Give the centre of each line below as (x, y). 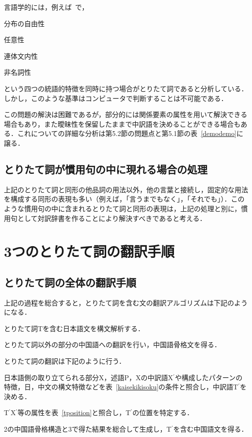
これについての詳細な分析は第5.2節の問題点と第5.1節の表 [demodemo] (127, 133)
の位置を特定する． (163, 412)
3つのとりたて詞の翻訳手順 (89, 251)
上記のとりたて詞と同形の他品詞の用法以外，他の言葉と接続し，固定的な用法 (126, 189)
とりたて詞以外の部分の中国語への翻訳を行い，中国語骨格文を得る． (112, 345)
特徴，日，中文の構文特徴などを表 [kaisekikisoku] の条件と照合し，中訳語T (121, 387)
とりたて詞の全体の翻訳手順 (70, 282)
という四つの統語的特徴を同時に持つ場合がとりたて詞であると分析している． (126, 88)
